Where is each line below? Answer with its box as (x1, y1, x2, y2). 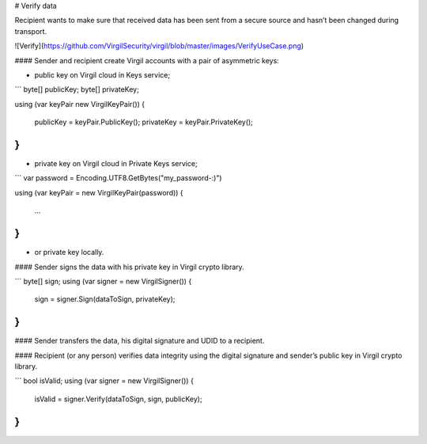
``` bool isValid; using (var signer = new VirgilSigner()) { (14, 376, 194, 385)
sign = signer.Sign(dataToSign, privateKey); (34, 294, 176, 304)
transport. (14, 26, 47, 36)
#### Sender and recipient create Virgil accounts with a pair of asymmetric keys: (14, 55, 280, 65)
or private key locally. (34, 248, 104, 257)
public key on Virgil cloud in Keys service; (34, 70, 170, 79)
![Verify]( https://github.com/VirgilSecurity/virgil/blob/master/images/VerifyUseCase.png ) (14, 41, 304, 51)
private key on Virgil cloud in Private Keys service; (34, 159, 198, 169)
